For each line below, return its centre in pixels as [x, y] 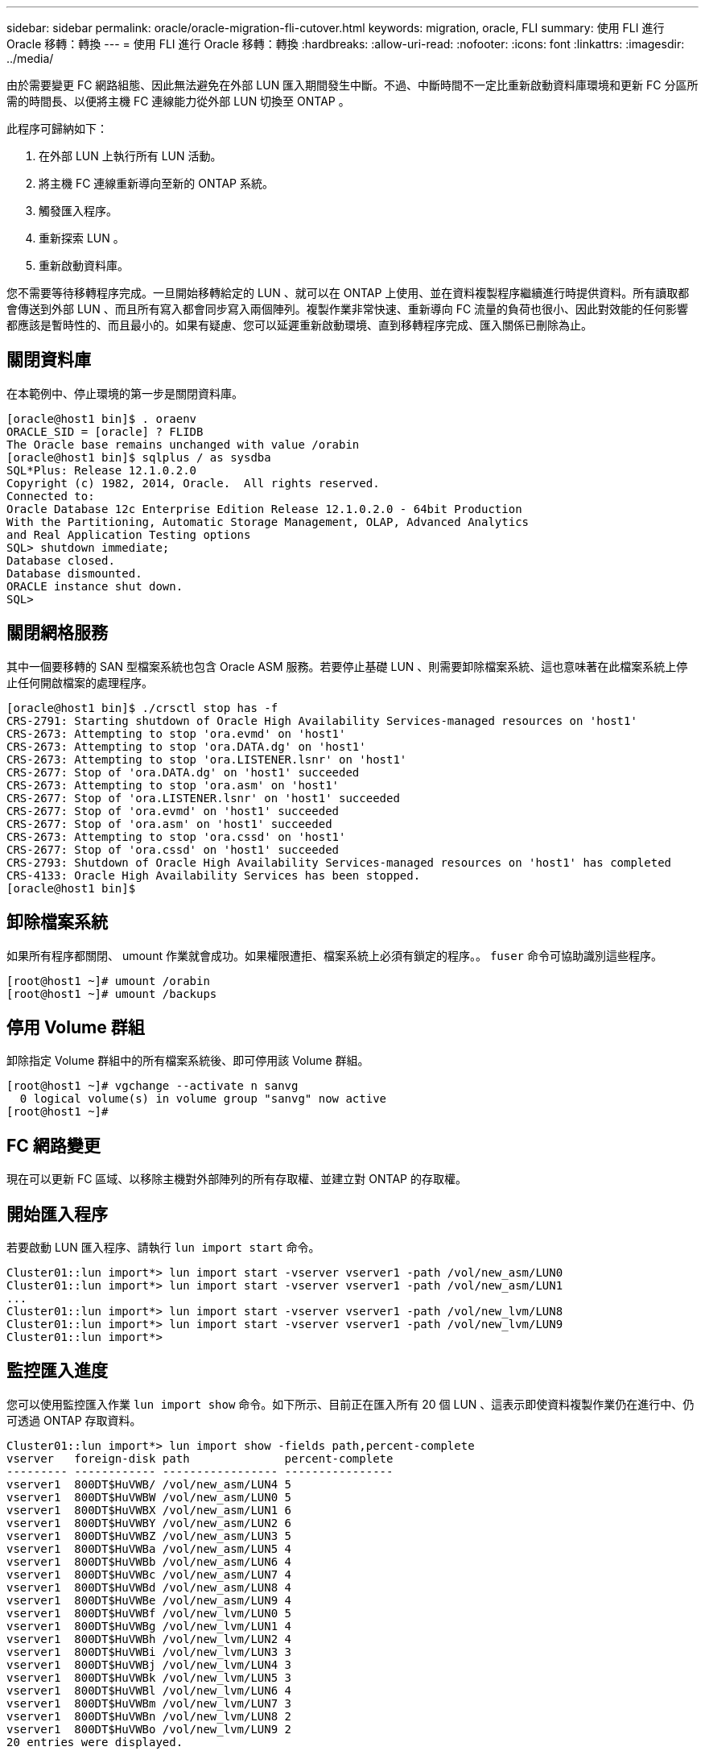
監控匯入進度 [57, 1371]
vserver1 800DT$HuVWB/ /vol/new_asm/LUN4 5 [149, 1484]
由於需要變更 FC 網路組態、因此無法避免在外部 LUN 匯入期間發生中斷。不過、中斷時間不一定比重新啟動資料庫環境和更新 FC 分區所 [352, 85]
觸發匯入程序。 [78, 211]
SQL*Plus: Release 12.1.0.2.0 [102, 470]
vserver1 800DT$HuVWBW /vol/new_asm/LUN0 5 [149, 1497]
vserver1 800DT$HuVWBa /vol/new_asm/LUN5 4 [149, 1548]
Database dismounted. [74, 573]
